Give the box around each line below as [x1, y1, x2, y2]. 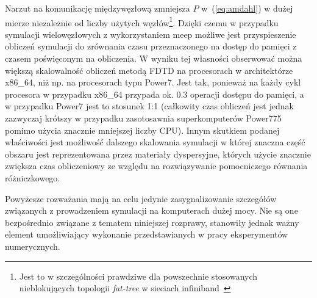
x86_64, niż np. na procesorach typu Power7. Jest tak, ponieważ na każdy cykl [5, 76, 301, 89]
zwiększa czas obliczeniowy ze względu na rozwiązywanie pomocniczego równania [5, 159, 308, 172]
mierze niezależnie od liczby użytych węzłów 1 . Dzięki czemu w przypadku [5, 14, 279, 29]
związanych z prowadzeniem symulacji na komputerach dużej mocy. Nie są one [5, 204, 298, 217]
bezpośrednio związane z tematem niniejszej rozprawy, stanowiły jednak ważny [5, 216, 299, 228]
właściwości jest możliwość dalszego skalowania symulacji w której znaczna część [5, 136, 305, 148]
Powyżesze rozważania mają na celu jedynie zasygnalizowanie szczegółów [5, 192, 277, 205]
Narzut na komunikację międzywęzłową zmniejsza [5, 2, 190, 14]
